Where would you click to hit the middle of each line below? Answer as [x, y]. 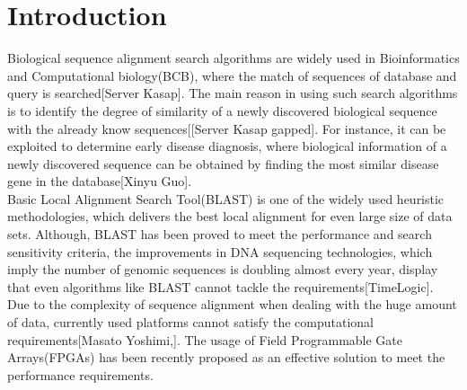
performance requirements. [80, 374]
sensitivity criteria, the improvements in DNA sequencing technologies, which [220, 251]
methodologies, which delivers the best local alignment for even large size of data [230, 216]
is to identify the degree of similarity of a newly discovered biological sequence [222, 110]
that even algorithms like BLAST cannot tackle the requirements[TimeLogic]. [220, 286]
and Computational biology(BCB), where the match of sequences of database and [232, 75]
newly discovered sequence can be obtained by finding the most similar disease [223, 163]
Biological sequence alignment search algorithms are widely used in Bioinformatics [233, 58]
